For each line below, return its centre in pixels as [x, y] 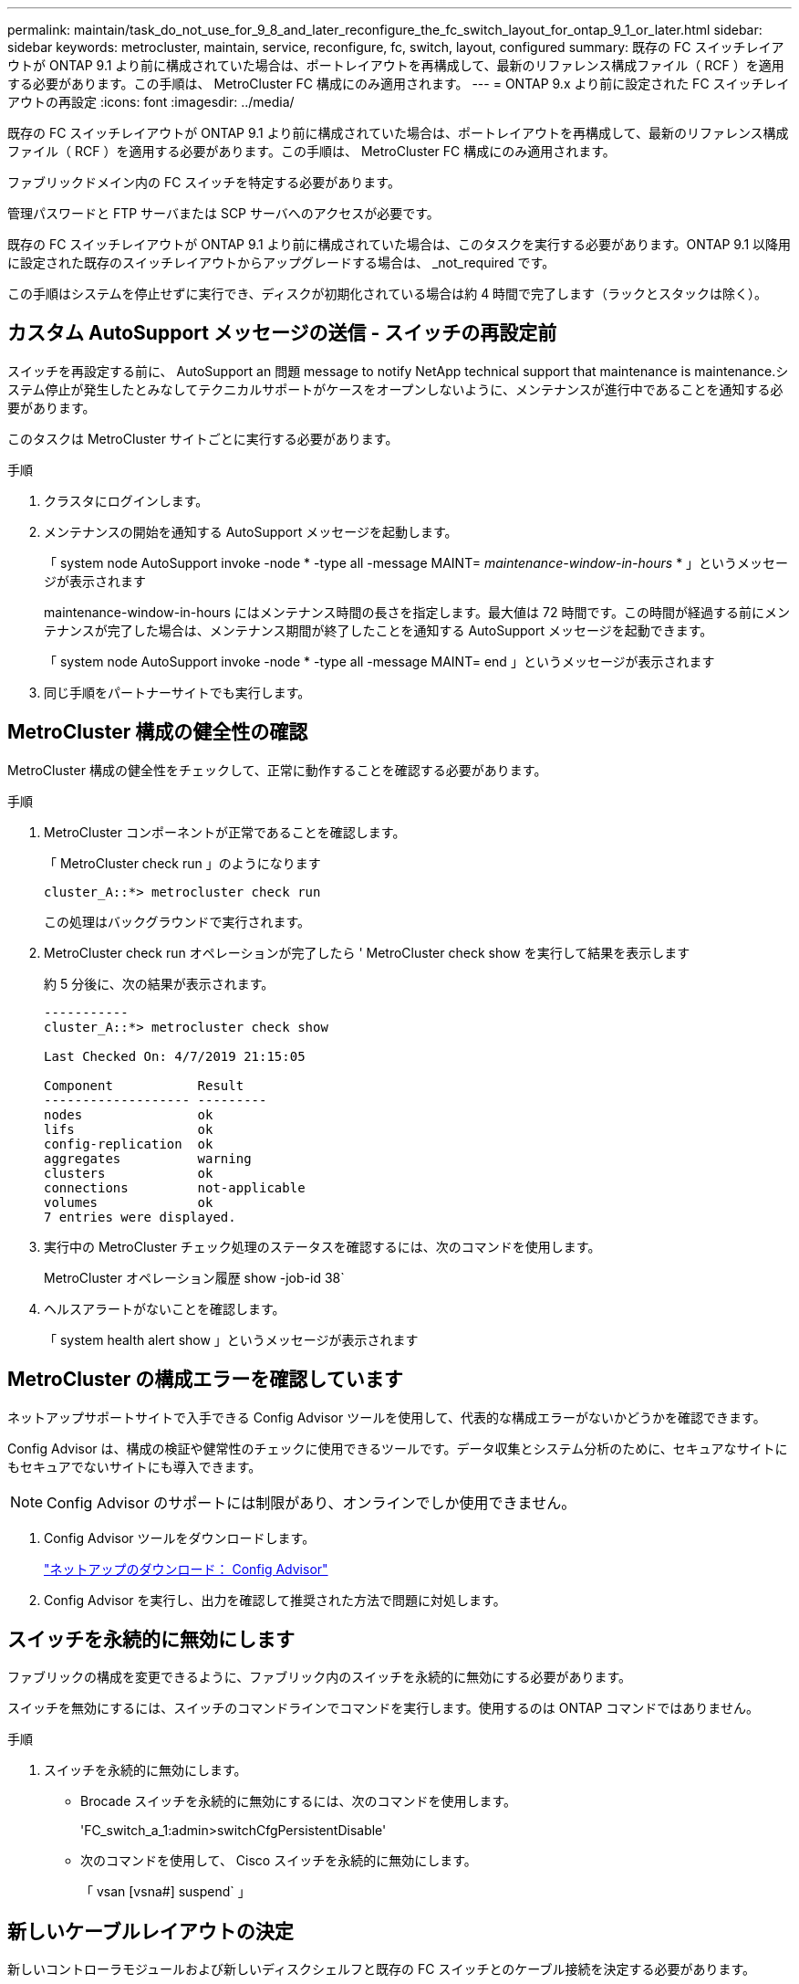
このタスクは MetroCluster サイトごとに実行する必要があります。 [203, 438]
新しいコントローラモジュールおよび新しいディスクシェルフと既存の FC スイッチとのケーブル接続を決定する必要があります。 [382, 1969]
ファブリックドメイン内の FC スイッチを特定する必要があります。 [204, 182]
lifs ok [129, 1129]
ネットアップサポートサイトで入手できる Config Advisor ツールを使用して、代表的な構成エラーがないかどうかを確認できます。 [387, 1417]
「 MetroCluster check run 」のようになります [182, 863]
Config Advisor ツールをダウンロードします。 [180, 1538]
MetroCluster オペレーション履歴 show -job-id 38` [194, 1277]
